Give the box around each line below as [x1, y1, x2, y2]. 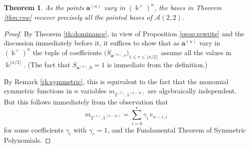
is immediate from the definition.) [107, 59, 208, 69]
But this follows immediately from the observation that [4, 96, 168, 106]
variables [80, 86, 107, 96]
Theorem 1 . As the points [4, 2, 84, 12]
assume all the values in [161, 47, 232, 57]
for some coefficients [4, 124, 64, 134]
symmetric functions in [4, 86, 72, 96]
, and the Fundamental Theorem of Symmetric [107, 124, 246, 134]
